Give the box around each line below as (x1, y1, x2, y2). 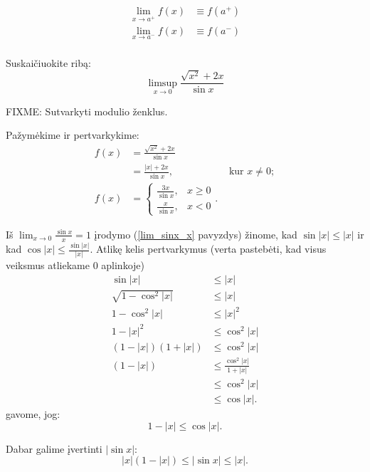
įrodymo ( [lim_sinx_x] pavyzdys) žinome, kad (94, 226, 297, 241)
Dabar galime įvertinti (6, 441, 102, 456)
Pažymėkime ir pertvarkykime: (6, 127, 139, 142)
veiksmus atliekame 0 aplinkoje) (6, 258, 144, 273)
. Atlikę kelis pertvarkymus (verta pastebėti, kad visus (90, 241, 327, 256)
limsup (148, 78, 177, 88)
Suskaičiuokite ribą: (6, 55, 91, 70)
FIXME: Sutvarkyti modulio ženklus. (6, 103, 168, 118)
